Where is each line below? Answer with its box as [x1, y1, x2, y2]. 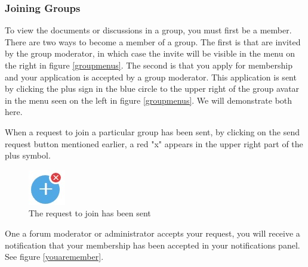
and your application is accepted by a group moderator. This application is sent [5, 70, 297, 83]
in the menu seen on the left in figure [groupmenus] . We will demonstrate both [5, 94, 292, 106]
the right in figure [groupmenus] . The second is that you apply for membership [5, 59, 292, 71]
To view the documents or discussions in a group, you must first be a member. [5, 24, 292, 36]
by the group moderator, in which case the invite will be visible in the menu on [5, 47, 295, 60]
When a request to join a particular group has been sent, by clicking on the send [5, 125, 300, 138]
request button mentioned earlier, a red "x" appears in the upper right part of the [5, 137, 303, 150]
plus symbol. [5, 149, 51, 162]
